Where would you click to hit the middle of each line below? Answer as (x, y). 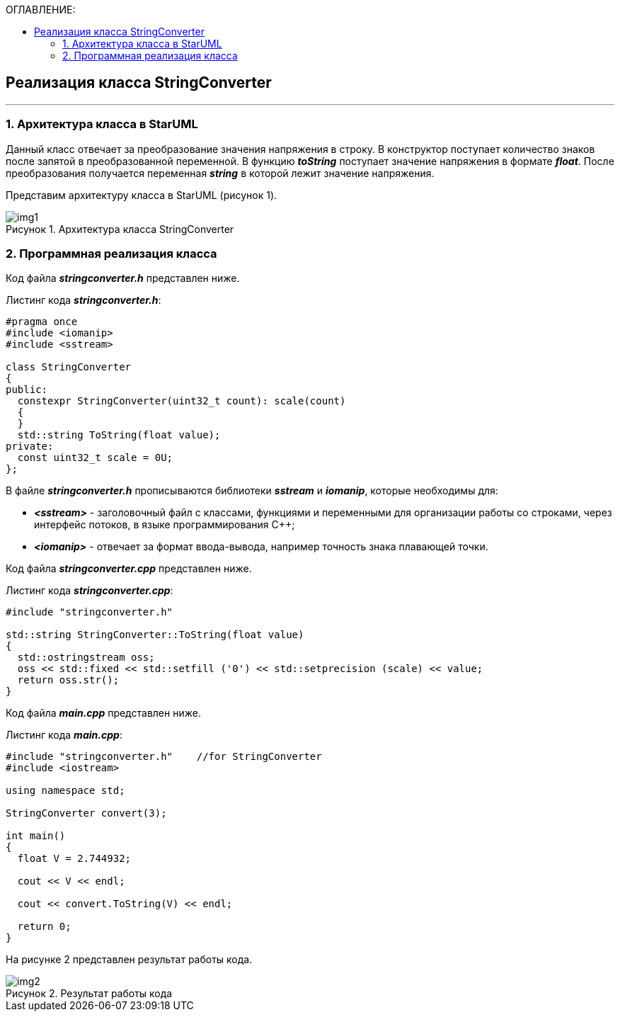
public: (27, 390)
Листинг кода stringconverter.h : (84, 300)
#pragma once (42, 322)
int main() (36, 836)
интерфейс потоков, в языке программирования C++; (165, 525)
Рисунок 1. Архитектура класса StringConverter (120, 229)
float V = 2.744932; (74, 859)
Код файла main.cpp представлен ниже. (103, 713)
